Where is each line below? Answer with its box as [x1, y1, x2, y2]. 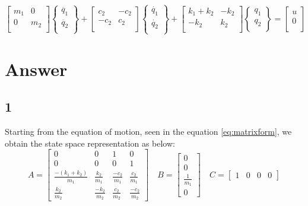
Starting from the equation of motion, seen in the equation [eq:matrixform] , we [5, 125, 292, 138]
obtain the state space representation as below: [5, 137, 175, 149]
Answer [5, 56, 68, 81]
